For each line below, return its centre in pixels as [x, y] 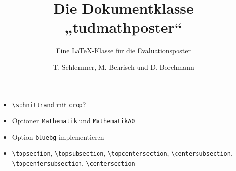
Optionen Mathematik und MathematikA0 [73, 120]
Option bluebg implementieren [58, 137]
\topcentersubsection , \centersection [73, 163]
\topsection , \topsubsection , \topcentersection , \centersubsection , [122, 153]
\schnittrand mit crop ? [49, 104]
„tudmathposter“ [123, 27]
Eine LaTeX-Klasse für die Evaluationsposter [123, 51]
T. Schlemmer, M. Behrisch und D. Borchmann [123, 67]
